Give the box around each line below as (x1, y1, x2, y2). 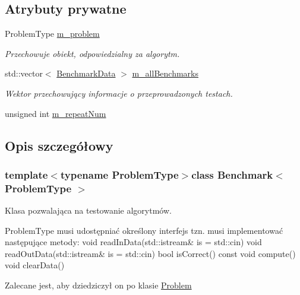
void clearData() (5, 259, 65, 271)
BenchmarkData (56, 67, 116, 80)
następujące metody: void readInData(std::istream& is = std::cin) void (5, 236, 262, 248)
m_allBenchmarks (132, 67, 198, 80)
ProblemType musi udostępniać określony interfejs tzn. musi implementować (5, 224, 283, 236)
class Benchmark (191, 167, 273, 182)
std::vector (5, 67, 43, 80)
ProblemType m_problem (5, 27, 100, 40)
